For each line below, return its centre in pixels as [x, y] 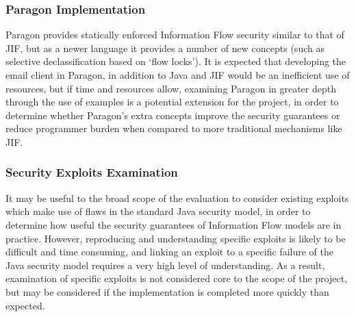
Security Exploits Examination [92, 172]
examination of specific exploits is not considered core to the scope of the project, [177, 278]
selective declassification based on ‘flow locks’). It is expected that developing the [176, 61]
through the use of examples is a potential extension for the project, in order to [172, 102]
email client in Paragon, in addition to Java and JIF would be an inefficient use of [178, 75]
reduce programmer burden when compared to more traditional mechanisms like [174, 128]
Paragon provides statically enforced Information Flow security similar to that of [175, 35]
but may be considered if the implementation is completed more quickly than [167, 291]
